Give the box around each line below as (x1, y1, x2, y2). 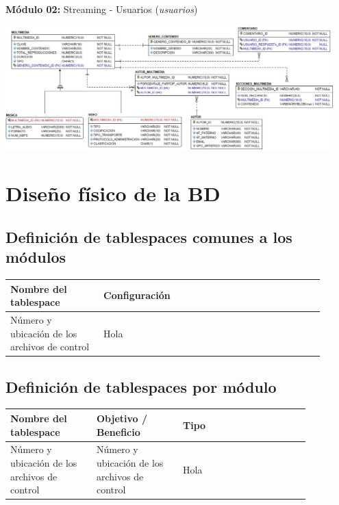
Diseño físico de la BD (5, 179, 221, 207)
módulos (5, 246, 66, 268)
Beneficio (96, 424, 140, 439)
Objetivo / (96, 411, 148, 425)
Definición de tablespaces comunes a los (5, 226, 292, 247)
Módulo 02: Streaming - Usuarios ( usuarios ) (5, 2, 198, 16)
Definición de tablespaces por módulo (5, 376, 277, 397)
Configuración (103, 288, 171, 302)
